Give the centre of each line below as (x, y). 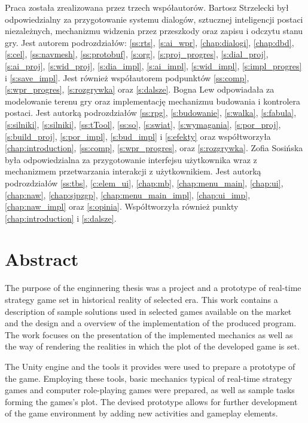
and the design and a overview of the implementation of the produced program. (151, 323)
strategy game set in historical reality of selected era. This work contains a (141, 299)
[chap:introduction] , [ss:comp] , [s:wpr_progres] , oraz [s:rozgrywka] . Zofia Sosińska (154, 148)
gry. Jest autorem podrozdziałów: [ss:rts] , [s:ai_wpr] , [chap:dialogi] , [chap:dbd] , (150, 42)
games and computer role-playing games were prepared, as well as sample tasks (150, 390)
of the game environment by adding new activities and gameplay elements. (141, 413)
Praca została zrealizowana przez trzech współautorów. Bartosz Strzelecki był (147, 7)
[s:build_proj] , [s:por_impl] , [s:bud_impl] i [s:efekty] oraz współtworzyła (138, 136)
